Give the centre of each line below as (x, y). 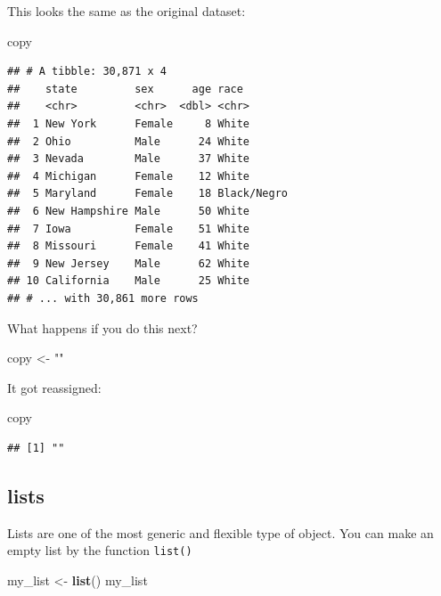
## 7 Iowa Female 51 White (129, 229)
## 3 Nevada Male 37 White (129, 159)
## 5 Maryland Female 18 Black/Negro (147, 194)
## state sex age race (125, 89)
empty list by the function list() (100, 550)
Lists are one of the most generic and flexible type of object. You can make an (220, 532)
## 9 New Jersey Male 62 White (129, 263)
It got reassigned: (54, 387)
